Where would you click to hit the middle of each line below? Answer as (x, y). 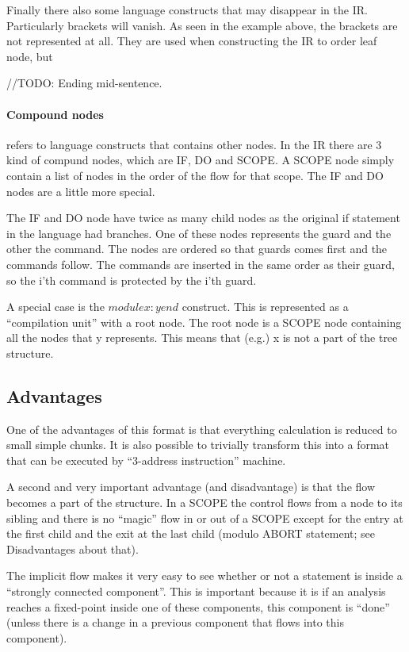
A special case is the (55, 307)
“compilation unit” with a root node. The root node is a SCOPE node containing (204, 322)
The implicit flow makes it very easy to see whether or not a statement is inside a (204, 575)
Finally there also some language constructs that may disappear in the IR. (187, 10)
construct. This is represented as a (265, 307)
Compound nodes (55, 114)
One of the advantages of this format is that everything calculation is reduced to (202, 429)
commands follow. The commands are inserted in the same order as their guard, (201, 264)
